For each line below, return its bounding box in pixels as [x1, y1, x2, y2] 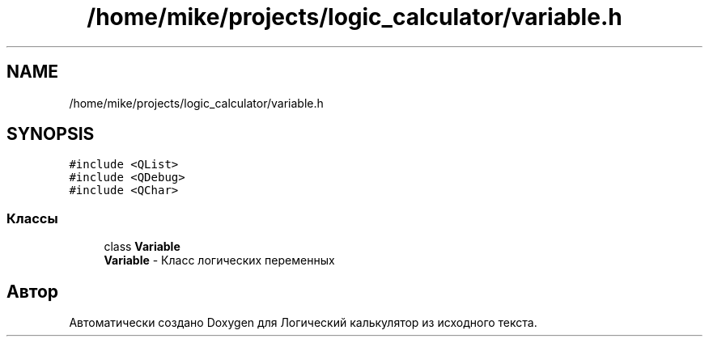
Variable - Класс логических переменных [104, 253, 335, 268]
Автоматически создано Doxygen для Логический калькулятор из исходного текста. [69, 315, 537, 330]
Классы [6, 210, 58, 227]
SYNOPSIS [6, 124, 95, 145]
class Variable [104, 239, 180, 254]
